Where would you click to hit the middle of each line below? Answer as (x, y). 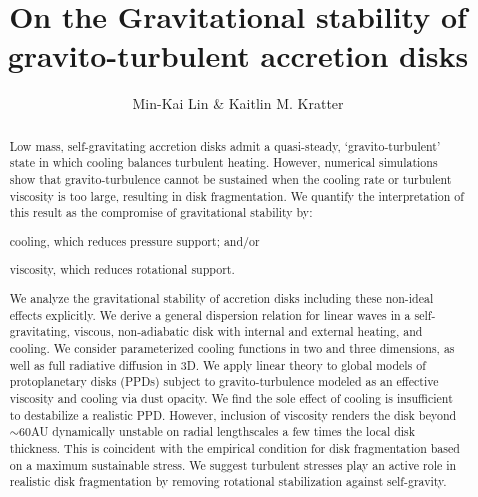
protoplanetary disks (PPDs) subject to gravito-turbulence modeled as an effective (224, 381)
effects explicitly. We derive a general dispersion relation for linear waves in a (210, 314)
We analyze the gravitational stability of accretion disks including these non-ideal (221, 297)
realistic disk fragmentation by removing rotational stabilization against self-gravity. (228, 481)
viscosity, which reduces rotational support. (122, 269)
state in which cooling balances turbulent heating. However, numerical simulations (223, 162)
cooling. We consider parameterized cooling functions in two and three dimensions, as (232, 347)
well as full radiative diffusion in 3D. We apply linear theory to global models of (217, 364)
